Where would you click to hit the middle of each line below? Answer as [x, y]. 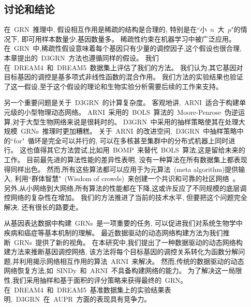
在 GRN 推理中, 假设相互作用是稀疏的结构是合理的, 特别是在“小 [105, 29]
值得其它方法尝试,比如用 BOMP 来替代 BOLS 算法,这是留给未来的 [139, 150]
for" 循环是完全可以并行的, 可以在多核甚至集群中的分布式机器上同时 [121, 140]
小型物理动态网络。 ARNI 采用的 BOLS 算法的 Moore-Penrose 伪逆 [131, 112]
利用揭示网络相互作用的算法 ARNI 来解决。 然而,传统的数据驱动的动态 [132, 261]
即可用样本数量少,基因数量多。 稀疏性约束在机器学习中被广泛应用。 [129, 38]
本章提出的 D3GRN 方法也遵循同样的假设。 [74, 57]
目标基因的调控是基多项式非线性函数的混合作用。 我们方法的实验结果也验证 [124, 77]
